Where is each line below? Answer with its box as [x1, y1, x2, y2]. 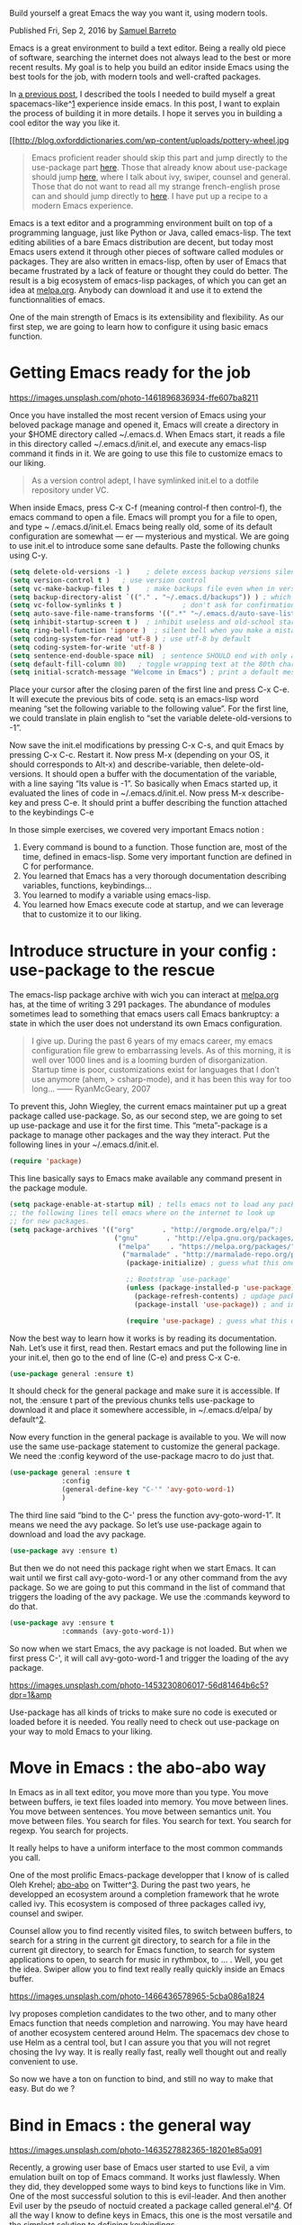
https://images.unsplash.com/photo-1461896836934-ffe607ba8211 [9, 392, 259, 403]
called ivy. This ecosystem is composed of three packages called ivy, [9, 1899, 267, 1910]
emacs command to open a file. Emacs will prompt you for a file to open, [9, 511, 278, 522]
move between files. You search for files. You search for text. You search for [9, 1816, 292, 1827]
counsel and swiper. [9, 1908, 84, 1919]
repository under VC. [31, 484, 110, 495]
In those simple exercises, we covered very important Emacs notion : [9, 825, 264, 835]
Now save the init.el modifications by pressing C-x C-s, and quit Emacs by [9, 740, 285, 751]
